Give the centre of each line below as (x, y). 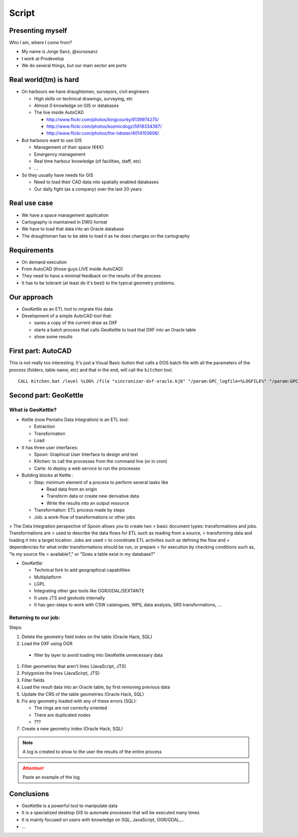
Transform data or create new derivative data (93, 496)
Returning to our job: (35, 618)
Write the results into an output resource (88, 503)
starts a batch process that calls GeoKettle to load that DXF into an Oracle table (115, 330)
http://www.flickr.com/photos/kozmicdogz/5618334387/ (104, 126)
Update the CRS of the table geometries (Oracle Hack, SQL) (83, 694)
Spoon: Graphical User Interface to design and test (86, 454)
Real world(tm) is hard (44, 80)
